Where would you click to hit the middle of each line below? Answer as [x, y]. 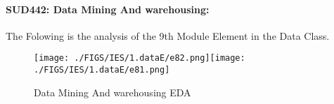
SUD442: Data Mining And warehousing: [108, 9]
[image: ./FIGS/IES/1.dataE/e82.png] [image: [140, 58]
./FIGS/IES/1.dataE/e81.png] [102, 70]
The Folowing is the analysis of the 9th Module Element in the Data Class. [168, 35]
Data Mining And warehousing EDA [113, 92]
